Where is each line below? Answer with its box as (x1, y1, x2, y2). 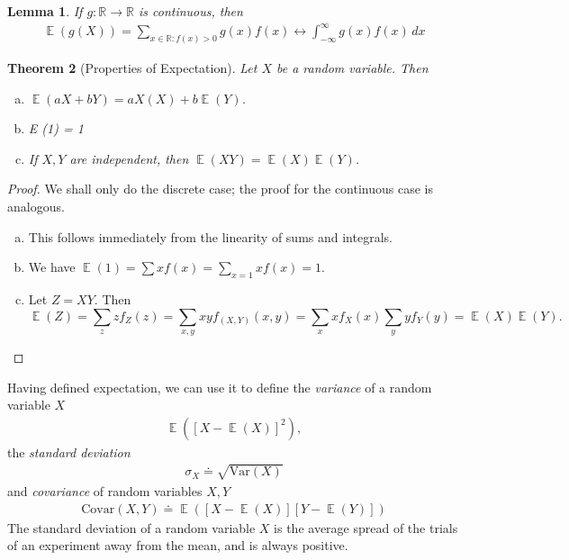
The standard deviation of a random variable (7, 518, 256, 537)
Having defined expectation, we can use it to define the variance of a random (7, 377, 432, 396)
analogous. (7, 196, 65, 215)
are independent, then (69, 149, 189, 167)
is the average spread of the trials (274, 518, 458, 537)
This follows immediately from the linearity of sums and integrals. (28, 227, 393, 246)
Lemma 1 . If (7, 2, 83, 20)
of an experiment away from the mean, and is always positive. (7, 536, 348, 555)
